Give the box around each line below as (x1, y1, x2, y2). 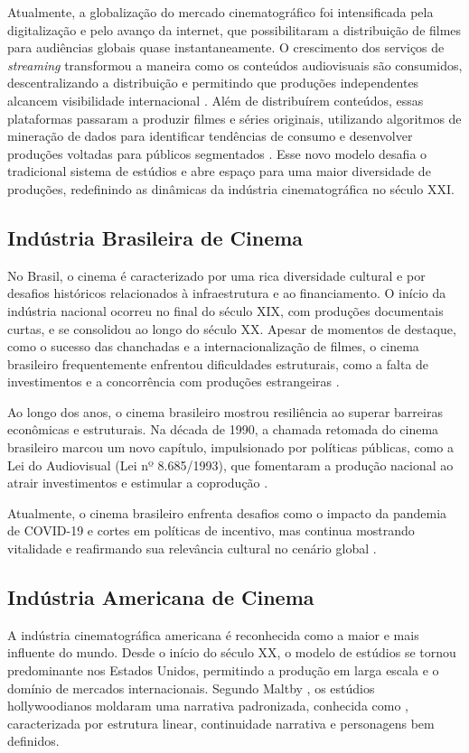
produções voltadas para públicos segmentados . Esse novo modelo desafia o (7, 144, 427, 163)
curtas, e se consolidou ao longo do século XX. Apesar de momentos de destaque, (7, 319, 456, 338)
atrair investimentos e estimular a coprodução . (7, 473, 268, 492)
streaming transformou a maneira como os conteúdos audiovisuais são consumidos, (7, 55, 463, 74)
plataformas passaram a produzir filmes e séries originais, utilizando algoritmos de (7, 108, 462, 127)
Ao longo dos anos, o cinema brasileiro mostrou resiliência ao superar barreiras (7, 402, 443, 421)
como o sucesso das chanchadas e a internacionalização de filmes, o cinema (7, 337, 419, 356)
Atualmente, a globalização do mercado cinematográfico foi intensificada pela (7, 3, 434, 21)
